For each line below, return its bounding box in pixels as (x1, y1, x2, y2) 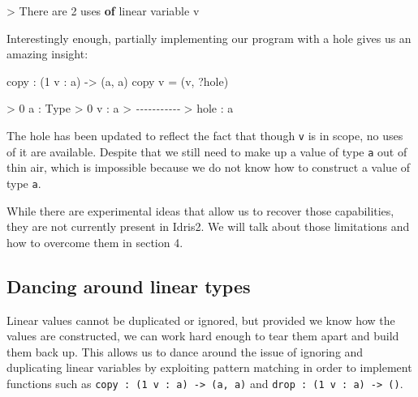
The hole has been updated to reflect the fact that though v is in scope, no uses (6, 126, 403, 143)
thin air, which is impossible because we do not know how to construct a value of (6, 159, 411, 176)
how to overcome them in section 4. (6, 233, 183, 250)
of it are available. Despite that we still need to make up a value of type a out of (6, 143, 407, 160)
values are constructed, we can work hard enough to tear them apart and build (6, 327, 399, 344)
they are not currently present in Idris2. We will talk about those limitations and (6, 218, 410, 235)
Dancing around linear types (6, 273, 251, 298)
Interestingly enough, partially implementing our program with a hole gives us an (6, 29, 412, 46)
